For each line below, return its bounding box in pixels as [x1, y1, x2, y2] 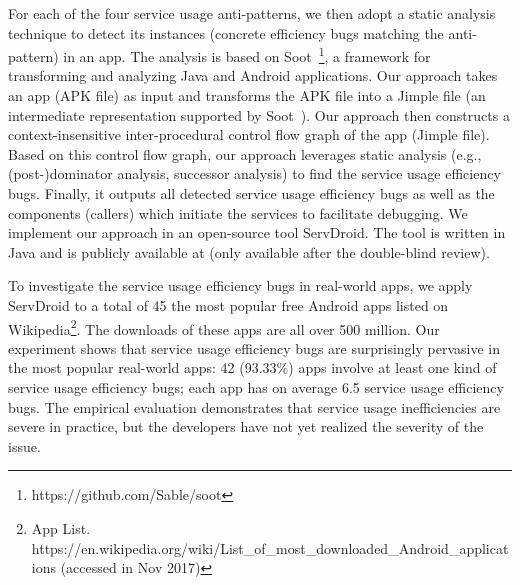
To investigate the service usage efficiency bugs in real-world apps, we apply [8, 275, 473, 296]
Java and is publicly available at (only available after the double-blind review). [8, 241, 490, 262]
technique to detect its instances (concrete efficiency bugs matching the [8, 22, 444, 43]
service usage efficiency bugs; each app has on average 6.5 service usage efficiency [8, 377, 504, 397]
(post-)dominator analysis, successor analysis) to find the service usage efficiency [8, 163, 501, 184]
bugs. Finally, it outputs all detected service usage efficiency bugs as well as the [8, 183, 495, 203]
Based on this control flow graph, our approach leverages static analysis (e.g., [8, 143, 482, 164]
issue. [8, 435, 41, 456]
